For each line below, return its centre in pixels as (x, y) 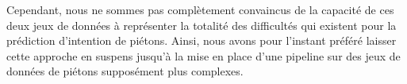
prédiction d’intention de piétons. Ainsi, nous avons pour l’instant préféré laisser (202, 40)
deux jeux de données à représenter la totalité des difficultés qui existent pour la (202, 25)
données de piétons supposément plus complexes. (125, 71)
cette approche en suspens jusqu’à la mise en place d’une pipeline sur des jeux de (203, 55)
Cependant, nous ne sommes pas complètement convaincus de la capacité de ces (200, 9)
